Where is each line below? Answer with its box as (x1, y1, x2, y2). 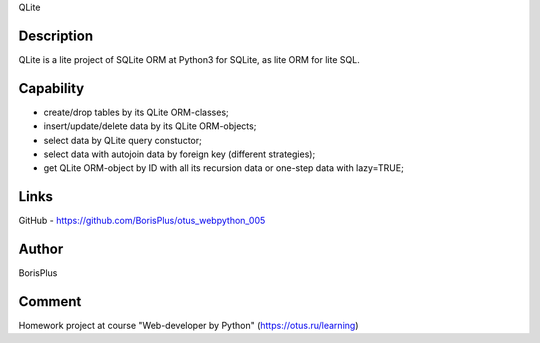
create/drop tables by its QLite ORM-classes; (43, 106, 229, 118)
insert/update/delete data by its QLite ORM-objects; (43, 120, 257, 132)
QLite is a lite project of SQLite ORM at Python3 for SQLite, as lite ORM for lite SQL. (18, 53, 360, 65)
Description (18, 27, 94, 44)
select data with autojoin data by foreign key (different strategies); (43, 148, 316, 160)
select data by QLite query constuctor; (43, 134, 202, 146)
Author (18, 241, 64, 258)
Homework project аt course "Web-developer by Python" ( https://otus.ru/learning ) (18, 320, 359, 332)
